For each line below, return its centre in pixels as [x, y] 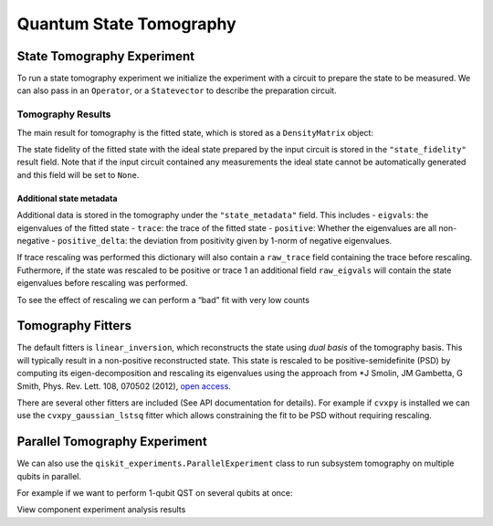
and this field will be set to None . [78, 174]
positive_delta [91, 241]
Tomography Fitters [74, 326]
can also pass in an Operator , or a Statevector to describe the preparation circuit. [177, 90]
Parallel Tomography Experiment [112, 442]
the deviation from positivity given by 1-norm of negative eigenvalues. [261, 240]
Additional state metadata [67, 198]
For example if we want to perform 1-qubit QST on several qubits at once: [155, 493]
